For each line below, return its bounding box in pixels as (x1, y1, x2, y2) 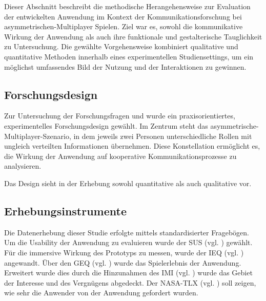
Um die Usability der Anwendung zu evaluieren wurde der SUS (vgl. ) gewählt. (4, 237, 253, 248)
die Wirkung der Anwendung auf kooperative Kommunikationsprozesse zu (4, 150, 237, 161)
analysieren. (4, 160, 42, 171)
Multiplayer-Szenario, (4, 130, 71, 141)
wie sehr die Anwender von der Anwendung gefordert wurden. (4, 287, 198, 298)
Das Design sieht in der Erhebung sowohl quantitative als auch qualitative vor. (4, 177, 252, 188)
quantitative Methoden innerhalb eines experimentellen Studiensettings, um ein (4, 51, 254, 62)
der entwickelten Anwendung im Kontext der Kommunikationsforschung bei (4, 11, 242, 22)
